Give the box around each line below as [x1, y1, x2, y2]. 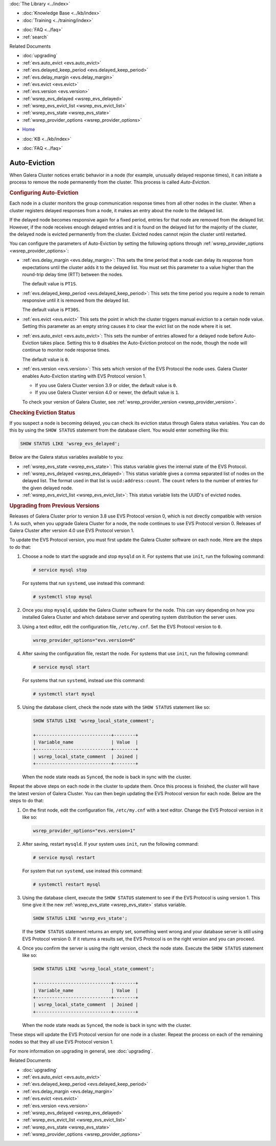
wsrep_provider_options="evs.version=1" [33, 827, 135, 834]
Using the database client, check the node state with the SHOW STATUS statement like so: [22, 704, 211, 710]
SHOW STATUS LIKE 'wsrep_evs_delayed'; [20, 441, 120, 447]
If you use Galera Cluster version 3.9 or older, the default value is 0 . [35, 382, 177, 388]
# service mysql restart [33, 855, 96, 860]
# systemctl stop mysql [33, 594, 93, 600]
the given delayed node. [22, 485, 74, 491]
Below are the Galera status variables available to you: [9, 454, 124, 460]
